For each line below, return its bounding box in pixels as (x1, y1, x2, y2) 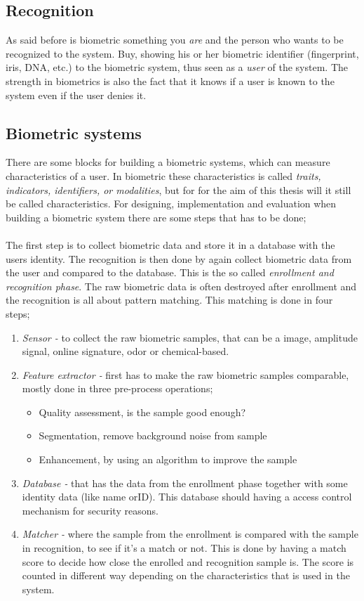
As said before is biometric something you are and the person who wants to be (6, 32, 344, 47)
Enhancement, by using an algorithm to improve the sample (39, 452, 297, 467)
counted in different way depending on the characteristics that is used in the (22, 568, 350, 583)
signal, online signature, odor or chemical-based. (22, 344, 229, 358)
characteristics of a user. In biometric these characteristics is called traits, (6, 168, 321, 183)
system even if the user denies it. (6, 87, 147, 102)
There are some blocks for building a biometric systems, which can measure (6, 155, 330, 169)
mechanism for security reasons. (22, 503, 159, 517)
